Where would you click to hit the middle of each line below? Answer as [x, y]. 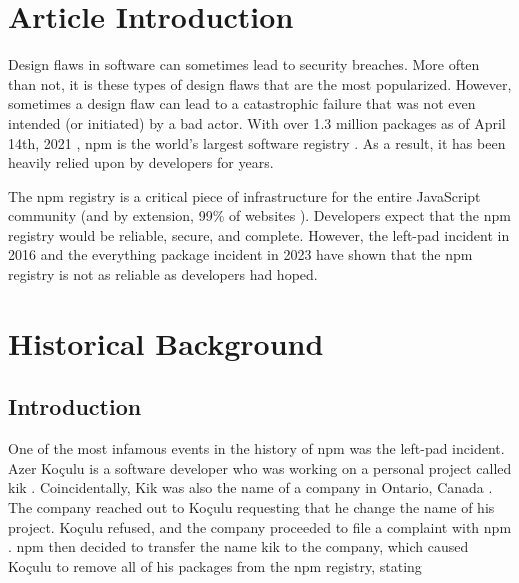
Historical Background [166, 342]
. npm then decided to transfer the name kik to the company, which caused [238, 546]
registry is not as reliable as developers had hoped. [163, 274]
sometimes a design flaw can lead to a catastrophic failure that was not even [242, 103]
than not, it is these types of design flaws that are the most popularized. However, [260, 83]
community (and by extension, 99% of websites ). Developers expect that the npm [259, 215]
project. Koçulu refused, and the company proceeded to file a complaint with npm [260, 526]
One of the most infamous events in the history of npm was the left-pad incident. [256, 448]
